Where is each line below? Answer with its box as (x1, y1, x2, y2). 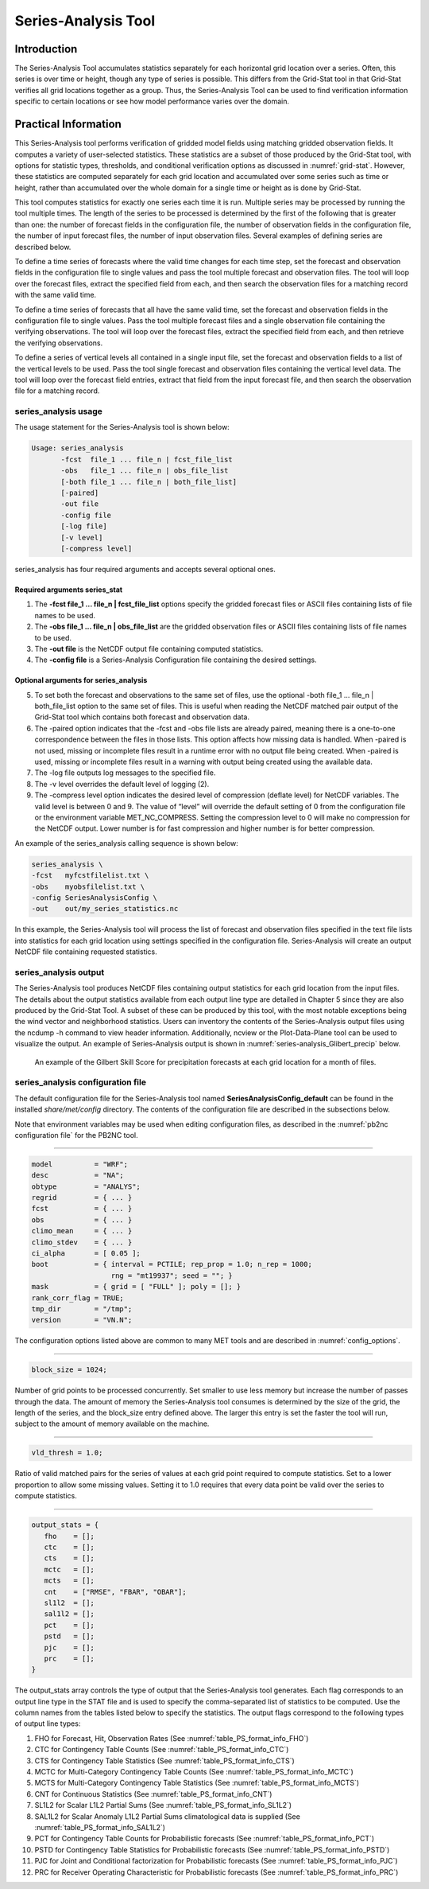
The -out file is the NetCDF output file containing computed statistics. (34, 644, 264, 653)
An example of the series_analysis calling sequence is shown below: (14, 838, 238, 847)
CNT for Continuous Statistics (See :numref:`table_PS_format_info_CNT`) (34, 1789, 272, 1798)
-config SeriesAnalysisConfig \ (31, 893, 158, 902)
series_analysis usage (14, 406, 102, 417)
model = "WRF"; (31, 1159, 129, 1169)
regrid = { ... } (31, 1194, 133, 1202)
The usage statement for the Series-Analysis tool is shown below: (14, 423, 230, 432)
